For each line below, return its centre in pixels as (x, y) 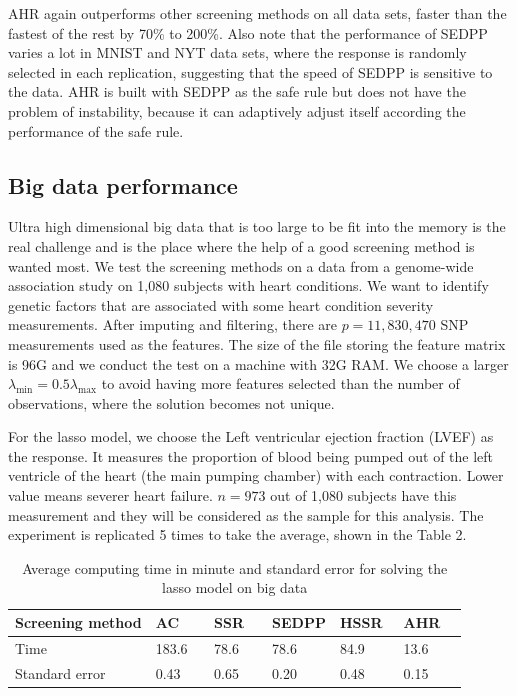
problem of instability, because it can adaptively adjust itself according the (237, 110)
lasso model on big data (235, 587)
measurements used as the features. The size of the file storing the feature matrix (257, 343)
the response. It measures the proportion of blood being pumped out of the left (251, 455)
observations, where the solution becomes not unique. (171, 402)
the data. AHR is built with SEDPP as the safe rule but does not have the (237, 91)
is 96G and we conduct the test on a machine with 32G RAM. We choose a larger (258, 363)
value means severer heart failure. (110, 495)
